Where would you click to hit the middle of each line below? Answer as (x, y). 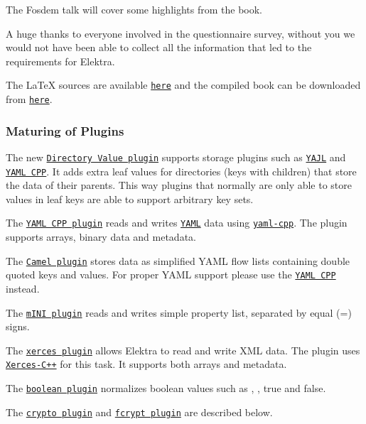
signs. (18, 326)
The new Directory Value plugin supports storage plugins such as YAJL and (176, 157)
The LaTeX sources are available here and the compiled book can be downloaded (183, 85)
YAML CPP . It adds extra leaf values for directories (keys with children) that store (181, 171)
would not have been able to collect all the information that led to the (159, 47)
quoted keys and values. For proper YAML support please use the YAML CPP (171, 274)
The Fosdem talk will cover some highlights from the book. (134, 9)
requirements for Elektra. (60, 61)
